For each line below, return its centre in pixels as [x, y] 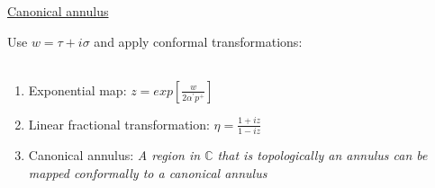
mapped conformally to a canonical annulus [148, 172]
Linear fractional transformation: [119, 124]
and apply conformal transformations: [198, 41]
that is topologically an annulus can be [322, 155]
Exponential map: [77, 90]
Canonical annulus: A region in [114, 155]
